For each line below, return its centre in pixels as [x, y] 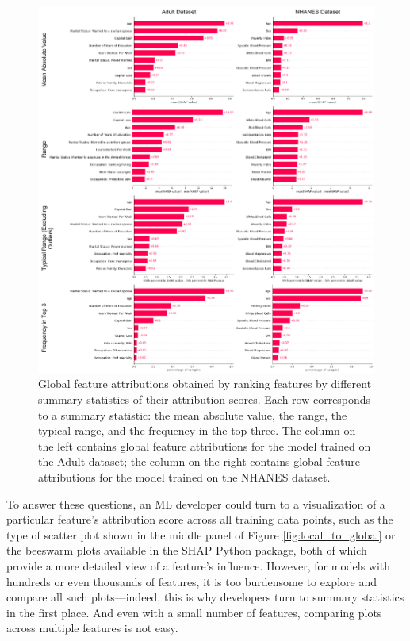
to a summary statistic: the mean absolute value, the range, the [193, 415]
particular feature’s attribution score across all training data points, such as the [200, 519]
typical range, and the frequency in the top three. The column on [197, 430]
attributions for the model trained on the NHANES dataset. [184, 477]
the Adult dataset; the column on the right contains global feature [199, 461]
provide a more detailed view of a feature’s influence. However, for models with [199, 566]
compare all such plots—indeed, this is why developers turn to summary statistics [205, 597]
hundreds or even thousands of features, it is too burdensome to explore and [192, 581]
